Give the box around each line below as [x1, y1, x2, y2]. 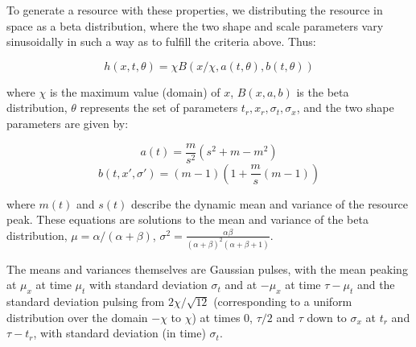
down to [307, 308, 347, 325]
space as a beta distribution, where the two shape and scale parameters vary [6, 17, 384, 34]
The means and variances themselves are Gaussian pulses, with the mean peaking [6, 260, 408, 277]
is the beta [296, 83, 349, 100]
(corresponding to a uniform [213, 293, 352, 310]
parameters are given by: [6, 114, 129, 131]
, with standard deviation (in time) [33, 324, 206, 341]
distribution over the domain [6, 308, 148, 325]
